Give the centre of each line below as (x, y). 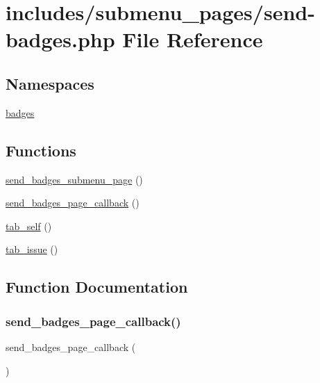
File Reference (193, 39)
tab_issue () (32, 249)
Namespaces (50, 83)
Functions (41, 150)
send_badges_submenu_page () (74, 179)
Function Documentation (97, 287)
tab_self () (29, 226)
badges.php (60, 39)
